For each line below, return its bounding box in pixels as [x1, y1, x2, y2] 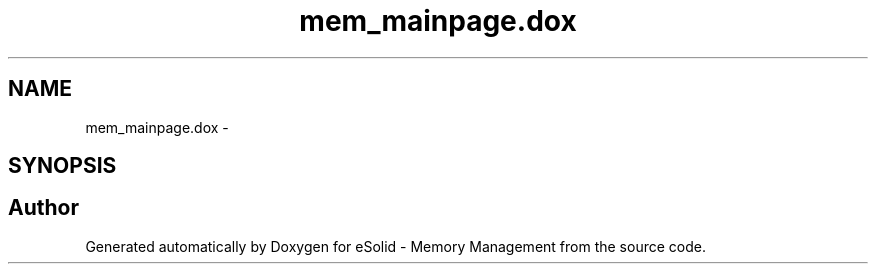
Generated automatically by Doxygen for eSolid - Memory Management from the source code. [85, 237, 706, 255]
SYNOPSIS [8, 153, 117, 179]
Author [8, 195, 79, 221]
